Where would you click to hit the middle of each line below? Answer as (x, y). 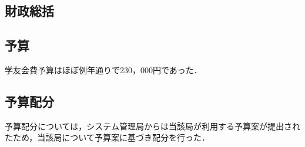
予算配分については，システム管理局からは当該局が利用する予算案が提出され (152, 126)
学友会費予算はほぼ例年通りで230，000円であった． (103, 69)
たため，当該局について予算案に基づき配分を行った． (107, 137)
